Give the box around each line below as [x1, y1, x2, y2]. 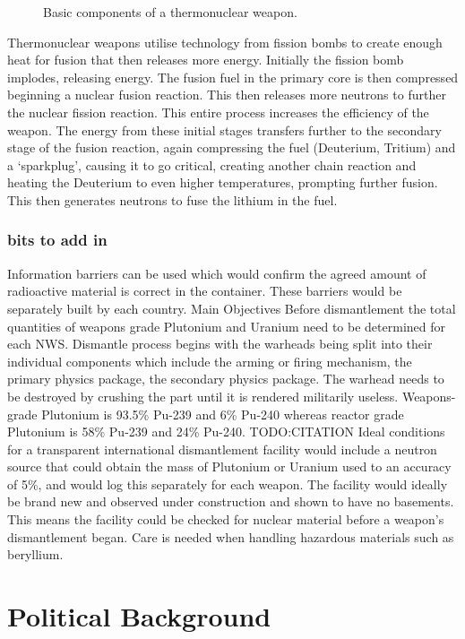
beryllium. [7, 545, 64, 564]
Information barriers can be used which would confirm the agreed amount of [7, 263, 426, 282]
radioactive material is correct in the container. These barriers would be [7, 281, 402, 300]
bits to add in [7, 229, 108, 251]
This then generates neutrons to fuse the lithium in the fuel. [7, 190, 338, 209]
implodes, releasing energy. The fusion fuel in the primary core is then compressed [7, 67, 459, 86]
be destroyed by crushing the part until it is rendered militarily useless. [7, 386, 399, 405]
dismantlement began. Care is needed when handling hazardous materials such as [7, 527, 454, 546]
